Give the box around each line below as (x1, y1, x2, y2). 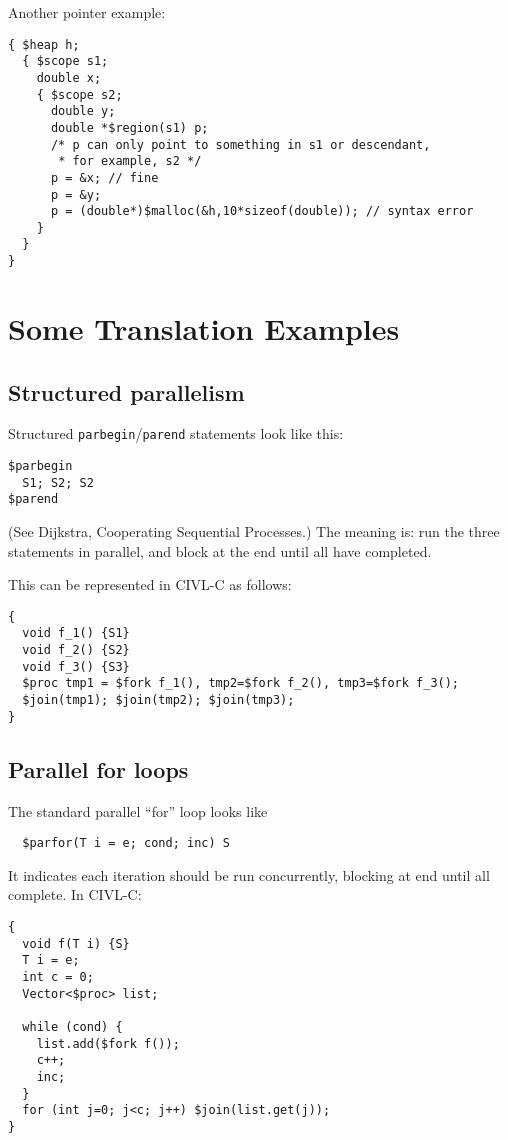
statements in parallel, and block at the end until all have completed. (8, 540, 432, 561)
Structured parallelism (8, 376, 245, 407)
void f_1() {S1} (22, 626, 130, 641)
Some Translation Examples (8, 307, 400, 348)
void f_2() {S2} (22, 643, 130, 658)
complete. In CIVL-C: (8, 884, 142, 905)
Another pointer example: (8, 2, 166, 22)
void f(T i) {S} (22, 936, 130, 951)
